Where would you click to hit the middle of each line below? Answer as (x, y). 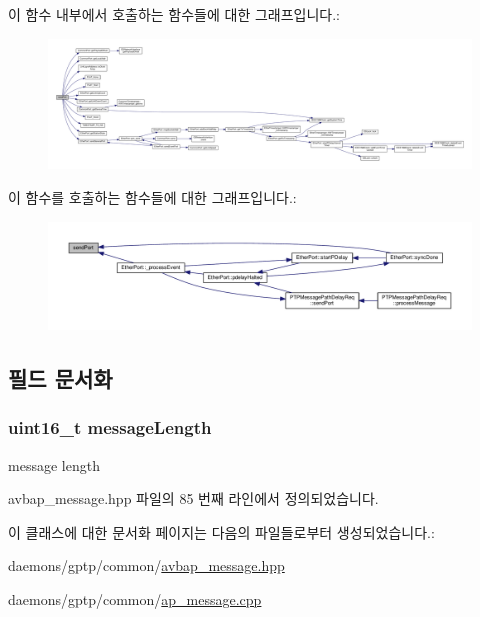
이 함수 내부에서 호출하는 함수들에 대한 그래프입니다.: (174, 14)
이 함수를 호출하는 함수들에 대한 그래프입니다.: (152, 197)
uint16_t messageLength (110, 427)
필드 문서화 (60, 378)
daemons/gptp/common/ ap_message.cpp (135, 599)
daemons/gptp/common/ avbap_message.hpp (146, 565)
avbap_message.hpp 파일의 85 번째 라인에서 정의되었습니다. (193, 498)
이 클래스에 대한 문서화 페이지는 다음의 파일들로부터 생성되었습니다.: (221, 531)
